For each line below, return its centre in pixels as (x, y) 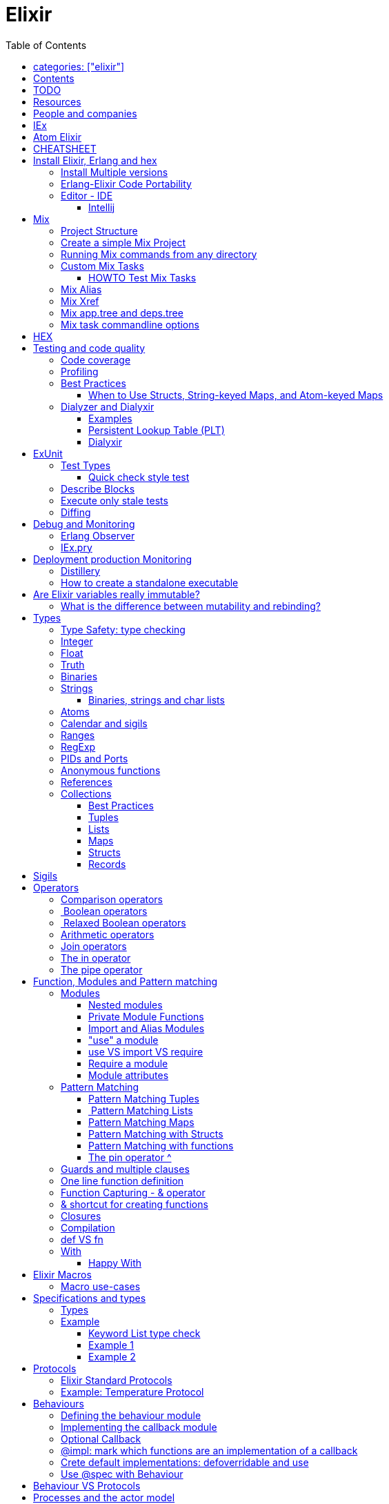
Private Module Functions (146, 1016)
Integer (77, 641)
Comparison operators (112, 899)
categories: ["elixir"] (79, 66)
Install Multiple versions (114, 172)
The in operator (96, 958)
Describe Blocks (98, 488)
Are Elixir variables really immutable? (117, 594)
